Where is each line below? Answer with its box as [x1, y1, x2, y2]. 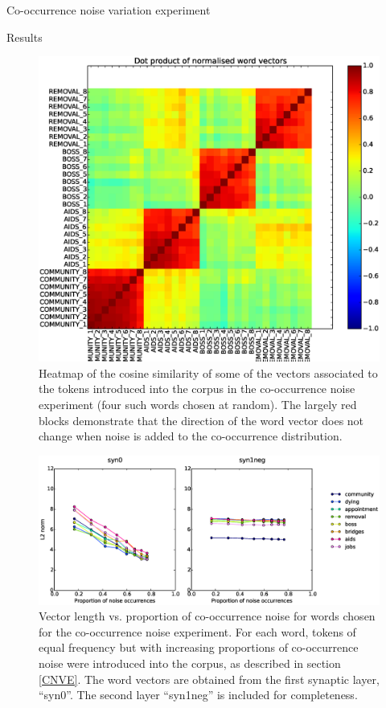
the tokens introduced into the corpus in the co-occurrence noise [39, 380, 355, 397]
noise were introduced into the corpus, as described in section [39, 654, 341, 671]
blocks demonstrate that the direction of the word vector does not [39, 411, 364, 428]
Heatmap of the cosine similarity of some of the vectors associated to [39, 364, 378, 381]
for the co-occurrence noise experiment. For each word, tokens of [39, 623, 356, 640]
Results [6, 28, 43, 45]
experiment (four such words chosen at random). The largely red [39, 396, 357, 413]
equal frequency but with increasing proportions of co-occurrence [39, 639, 359, 656]
